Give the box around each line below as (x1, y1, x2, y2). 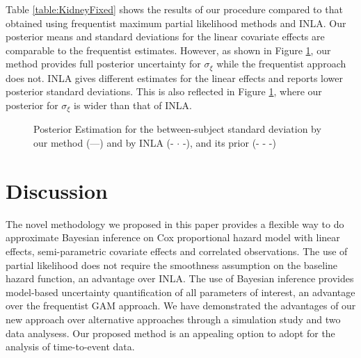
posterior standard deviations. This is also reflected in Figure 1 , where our (6, 84, 322, 99)
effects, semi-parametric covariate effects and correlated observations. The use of (6, 243, 348, 258)
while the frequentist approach (216, 56, 346, 71)
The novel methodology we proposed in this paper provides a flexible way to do (6, 216, 344, 231)
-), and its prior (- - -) (182, 136, 276, 150)
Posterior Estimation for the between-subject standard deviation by (33, 122, 321, 136)
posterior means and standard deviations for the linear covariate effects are (6, 29, 325, 44)
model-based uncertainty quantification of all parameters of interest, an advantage (6, 284, 355, 299)
